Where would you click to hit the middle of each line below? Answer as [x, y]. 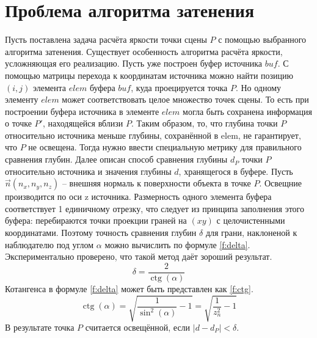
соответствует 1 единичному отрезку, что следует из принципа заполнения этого [155, 208]
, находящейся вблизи [83, 123]
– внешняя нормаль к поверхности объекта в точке [156, 183]
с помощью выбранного [262, 39]
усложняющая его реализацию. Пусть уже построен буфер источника [134, 63]
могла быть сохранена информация [247, 111]
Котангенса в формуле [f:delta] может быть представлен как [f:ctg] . [129, 288]
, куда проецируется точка [179, 87]
